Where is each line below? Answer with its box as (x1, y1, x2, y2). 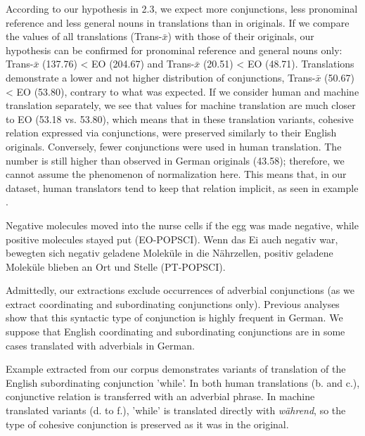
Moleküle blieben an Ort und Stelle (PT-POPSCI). (6, 259, 226, 274)
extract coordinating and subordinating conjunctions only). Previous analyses (6, 296, 340, 311)
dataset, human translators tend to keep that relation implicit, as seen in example (6, 180, 359, 195)
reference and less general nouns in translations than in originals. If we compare (6, 15, 350, 30)
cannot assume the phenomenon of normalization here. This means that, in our (6, 167, 347, 181)
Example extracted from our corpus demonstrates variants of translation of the (6, 361, 346, 376)
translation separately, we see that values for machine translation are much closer (6, 98, 356, 113)
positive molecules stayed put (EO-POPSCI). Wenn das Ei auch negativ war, (6, 231, 338, 246)
